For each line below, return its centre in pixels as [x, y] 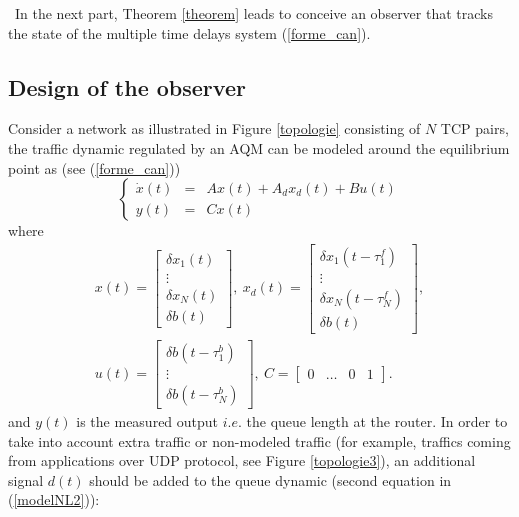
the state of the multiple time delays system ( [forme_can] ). [189, 32]
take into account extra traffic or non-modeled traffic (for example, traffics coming [259, 440]
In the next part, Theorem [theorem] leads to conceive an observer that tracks [253, 13]
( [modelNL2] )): [54, 499]
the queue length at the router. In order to [377, 421]
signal [26, 479]
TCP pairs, [474, 128]
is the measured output [147, 421]
